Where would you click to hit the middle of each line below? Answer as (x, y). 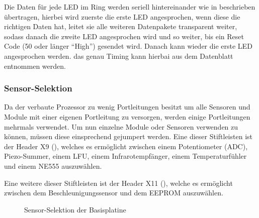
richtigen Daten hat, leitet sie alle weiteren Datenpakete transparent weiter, (121, 26)
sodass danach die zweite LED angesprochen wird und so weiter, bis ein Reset (124, 36)
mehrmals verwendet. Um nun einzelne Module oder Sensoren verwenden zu (121, 126)
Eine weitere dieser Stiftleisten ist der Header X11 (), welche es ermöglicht (118, 183)
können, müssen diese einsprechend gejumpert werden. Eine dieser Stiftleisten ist (128, 136)
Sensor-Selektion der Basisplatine (75, 209)
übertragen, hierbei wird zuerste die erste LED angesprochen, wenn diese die (122, 16)
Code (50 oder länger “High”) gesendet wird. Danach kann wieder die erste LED (128, 46)
